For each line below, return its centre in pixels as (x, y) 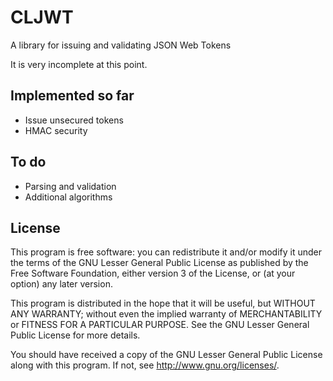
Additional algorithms (68, 197)
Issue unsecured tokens (74, 120)
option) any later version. (61, 284)
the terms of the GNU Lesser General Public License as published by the (159, 263)
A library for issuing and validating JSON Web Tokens (121, 45)
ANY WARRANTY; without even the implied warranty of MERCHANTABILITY (166, 314)
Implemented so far (72, 96)
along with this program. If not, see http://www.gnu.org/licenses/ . (145, 365)
